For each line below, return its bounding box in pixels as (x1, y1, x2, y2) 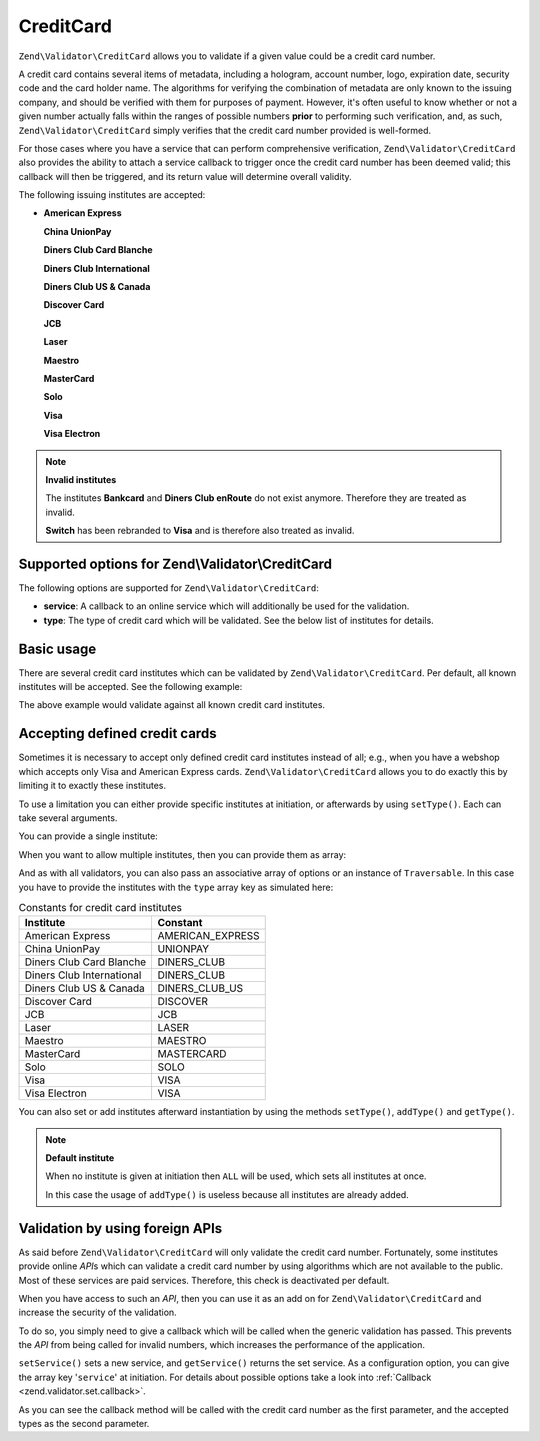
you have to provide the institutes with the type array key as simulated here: (18, 881, 334, 893)
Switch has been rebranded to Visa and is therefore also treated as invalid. (45, 525, 355, 537)
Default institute (45, 1152, 115, 1164)
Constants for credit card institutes (18, 901, 182, 915)
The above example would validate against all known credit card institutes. (18, 699, 325, 711)
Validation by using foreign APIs (18, 1220, 223, 1237)
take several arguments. (18, 811, 118, 824)
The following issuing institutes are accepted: (18, 189, 206, 201)
